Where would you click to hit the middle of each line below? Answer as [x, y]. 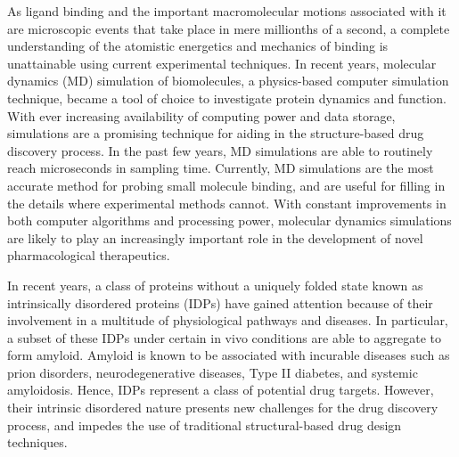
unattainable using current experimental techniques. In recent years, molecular [222, 63]
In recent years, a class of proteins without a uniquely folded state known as [215, 285]
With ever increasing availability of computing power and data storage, [201, 115]
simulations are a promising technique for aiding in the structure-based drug [216, 133]
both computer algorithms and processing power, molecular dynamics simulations [229, 220]
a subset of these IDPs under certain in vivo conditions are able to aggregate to [225, 337]
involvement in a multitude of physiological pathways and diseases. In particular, [228, 320]
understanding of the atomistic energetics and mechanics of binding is [198, 46]
